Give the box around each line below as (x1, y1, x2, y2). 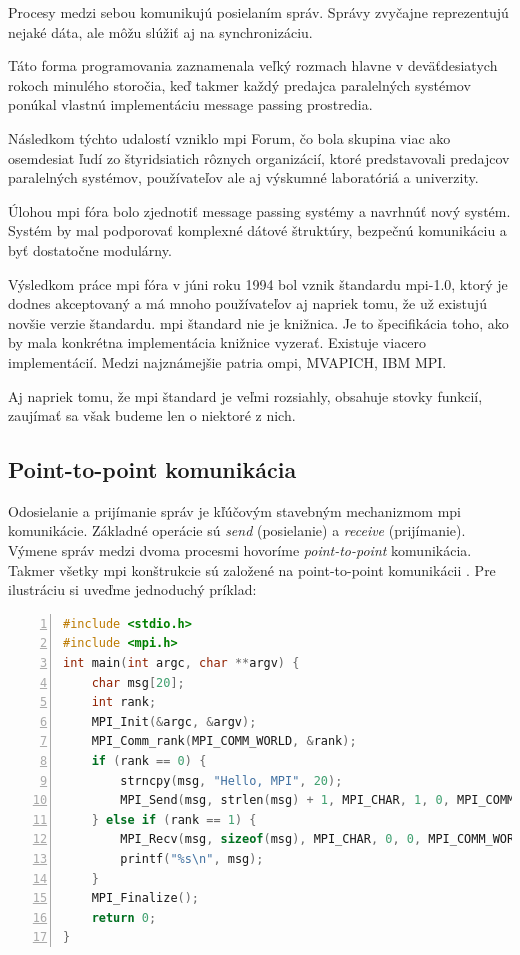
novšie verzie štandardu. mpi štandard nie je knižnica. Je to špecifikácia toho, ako (8, 312, 509, 333)
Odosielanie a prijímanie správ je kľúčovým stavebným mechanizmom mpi (8, 500, 461, 521)
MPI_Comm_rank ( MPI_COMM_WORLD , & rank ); (91, 734, 357, 749)
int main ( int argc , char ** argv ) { (63, 656, 300, 671)
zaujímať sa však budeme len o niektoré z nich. (8, 405, 296, 426)
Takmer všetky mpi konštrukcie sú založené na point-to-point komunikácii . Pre (8, 559, 496, 580)
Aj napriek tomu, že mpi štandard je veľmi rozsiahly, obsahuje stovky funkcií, (8, 385, 483, 406)
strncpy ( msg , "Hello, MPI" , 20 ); (120, 773, 343, 788)
